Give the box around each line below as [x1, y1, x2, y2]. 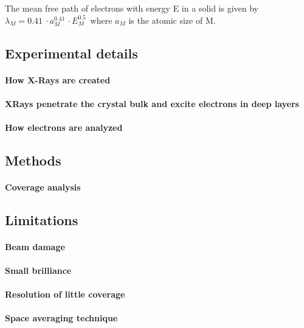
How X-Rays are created [5, 73, 111, 86]
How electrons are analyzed [5, 120, 123, 133]
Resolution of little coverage [5, 288, 125, 301]
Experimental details [5, 43, 138, 62]
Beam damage [5, 240, 65, 253]
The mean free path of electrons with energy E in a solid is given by [5, 2, 259, 14]
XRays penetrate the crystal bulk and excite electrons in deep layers [5, 97, 299, 110]
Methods [5, 150, 61, 169]
